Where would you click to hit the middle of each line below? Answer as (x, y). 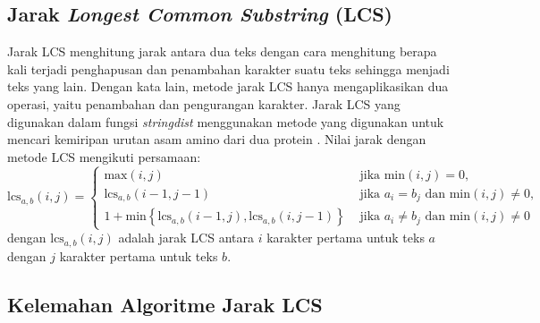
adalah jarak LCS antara (186, 238)
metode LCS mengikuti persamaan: (104, 156)
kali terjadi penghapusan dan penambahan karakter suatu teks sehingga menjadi (228, 68)
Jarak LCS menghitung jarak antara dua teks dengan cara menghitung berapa (222, 51)
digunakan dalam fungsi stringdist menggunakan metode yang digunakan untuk (226, 121)
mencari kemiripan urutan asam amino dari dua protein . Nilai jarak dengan (217, 139)
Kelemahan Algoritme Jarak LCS (165, 304)
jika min (383, 175)
